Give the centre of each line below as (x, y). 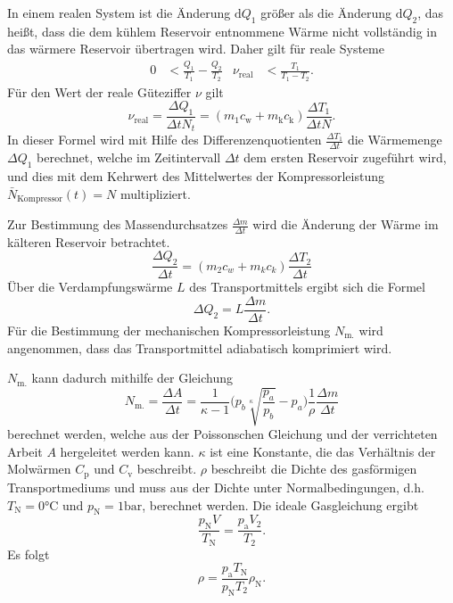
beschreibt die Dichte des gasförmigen (314, 469)
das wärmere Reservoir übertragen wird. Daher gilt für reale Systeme (196, 49)
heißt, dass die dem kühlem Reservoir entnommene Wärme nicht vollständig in (222, 31)
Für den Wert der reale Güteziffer (99, 91)
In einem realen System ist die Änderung (119, 12)
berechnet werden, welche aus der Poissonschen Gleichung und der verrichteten (222, 434)
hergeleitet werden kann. (127, 451)
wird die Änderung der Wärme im (346, 224)
